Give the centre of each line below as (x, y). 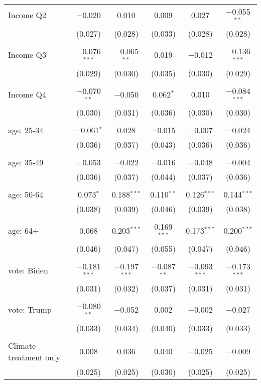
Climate (22, 345)
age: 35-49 (26, 162)
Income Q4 (27, 94)
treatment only (34, 357)
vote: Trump (30, 310)
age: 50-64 (26, 195)
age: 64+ (24, 230)
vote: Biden (28, 270)
